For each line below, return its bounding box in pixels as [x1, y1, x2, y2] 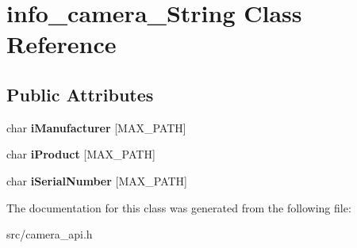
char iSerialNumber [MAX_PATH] [6, 172, 187, 189]
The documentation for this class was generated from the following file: [6, 199, 351, 216]
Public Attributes [6, 82, 154, 106]
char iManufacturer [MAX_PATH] [6, 119, 186, 135]
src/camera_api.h [6, 226, 93, 242]
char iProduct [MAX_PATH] [6, 146, 155, 162]
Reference [6, 28, 117, 60]
